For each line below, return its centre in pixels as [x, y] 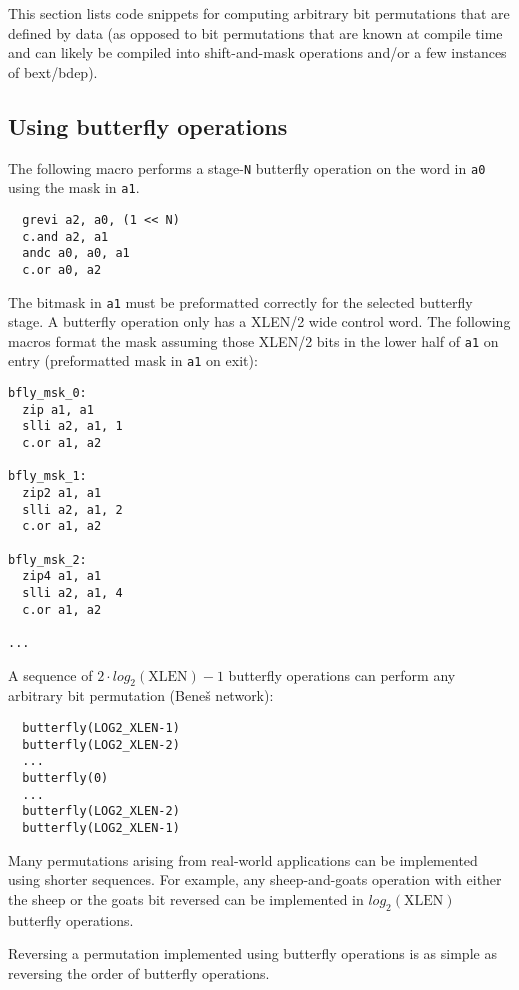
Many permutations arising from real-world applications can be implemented [243, 859]
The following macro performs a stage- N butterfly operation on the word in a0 [247, 167]
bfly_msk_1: [47, 476]
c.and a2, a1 [65, 236]
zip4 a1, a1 [62, 576]
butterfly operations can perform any [342, 674]
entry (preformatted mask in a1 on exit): [133, 360]
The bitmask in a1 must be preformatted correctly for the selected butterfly [240, 301]
